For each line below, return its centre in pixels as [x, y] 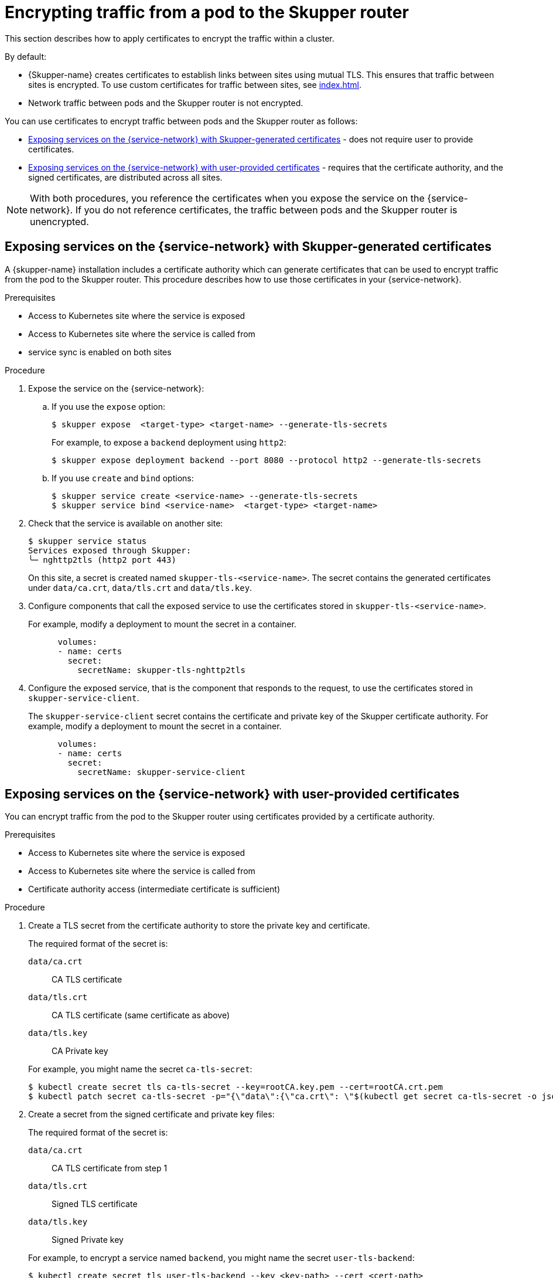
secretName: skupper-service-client [161, 772]
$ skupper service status [88, 541]
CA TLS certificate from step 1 [110, 1168]
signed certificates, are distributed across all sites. [125, 177]
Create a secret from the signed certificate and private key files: [151, 1114]
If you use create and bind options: [123, 478]
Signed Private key [88, 1240]
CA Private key [80, 1051]
